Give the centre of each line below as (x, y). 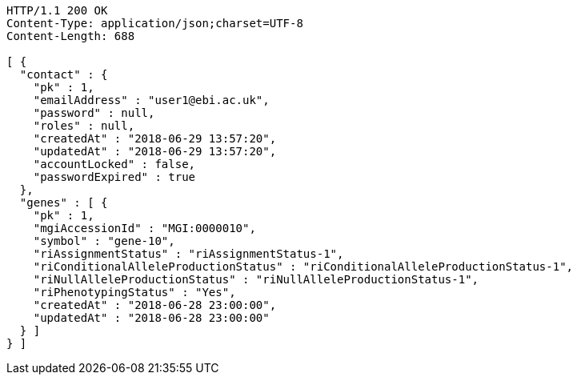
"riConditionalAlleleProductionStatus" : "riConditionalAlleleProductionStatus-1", (303, 267)
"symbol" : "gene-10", (104, 241)
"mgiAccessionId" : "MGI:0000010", (144, 228)
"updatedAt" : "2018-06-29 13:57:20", (155, 151)
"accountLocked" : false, (114, 164)
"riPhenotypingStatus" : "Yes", (134, 292)
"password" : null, (94, 113)
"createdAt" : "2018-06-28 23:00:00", (155, 305)
